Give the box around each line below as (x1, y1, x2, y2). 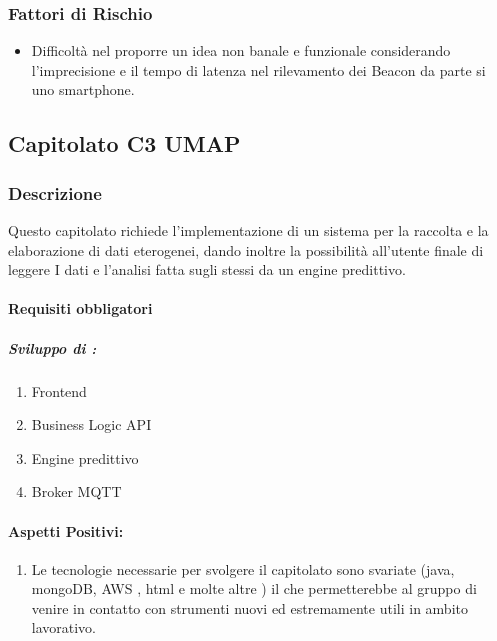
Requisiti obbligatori (8, 298, 153, 319)
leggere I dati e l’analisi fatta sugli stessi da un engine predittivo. (8, 259, 406, 280)
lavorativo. (31, 617, 97, 638)
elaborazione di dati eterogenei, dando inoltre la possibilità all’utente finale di (8, 239, 484, 260)
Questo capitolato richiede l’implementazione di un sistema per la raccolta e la (8, 220, 489, 240)
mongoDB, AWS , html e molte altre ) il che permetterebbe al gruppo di (31, 578, 477, 599)
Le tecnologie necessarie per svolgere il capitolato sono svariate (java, (31, 558, 455, 579)
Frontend (31, 380, 87, 401)
